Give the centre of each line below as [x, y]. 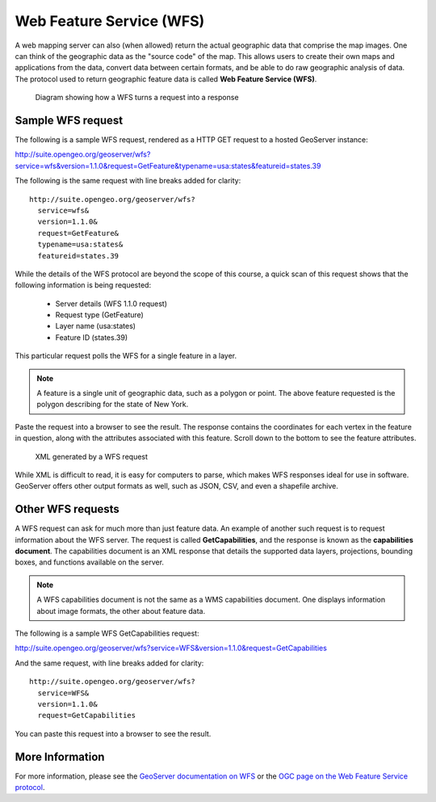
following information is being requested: [83, 285]
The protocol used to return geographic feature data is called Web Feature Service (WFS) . [166, 79]
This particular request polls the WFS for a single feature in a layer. [126, 356]
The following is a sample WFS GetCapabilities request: [107, 633]
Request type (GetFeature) [100, 315]
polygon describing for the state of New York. [113, 405]
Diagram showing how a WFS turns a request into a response [137, 98]
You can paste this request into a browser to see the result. [113, 733]
